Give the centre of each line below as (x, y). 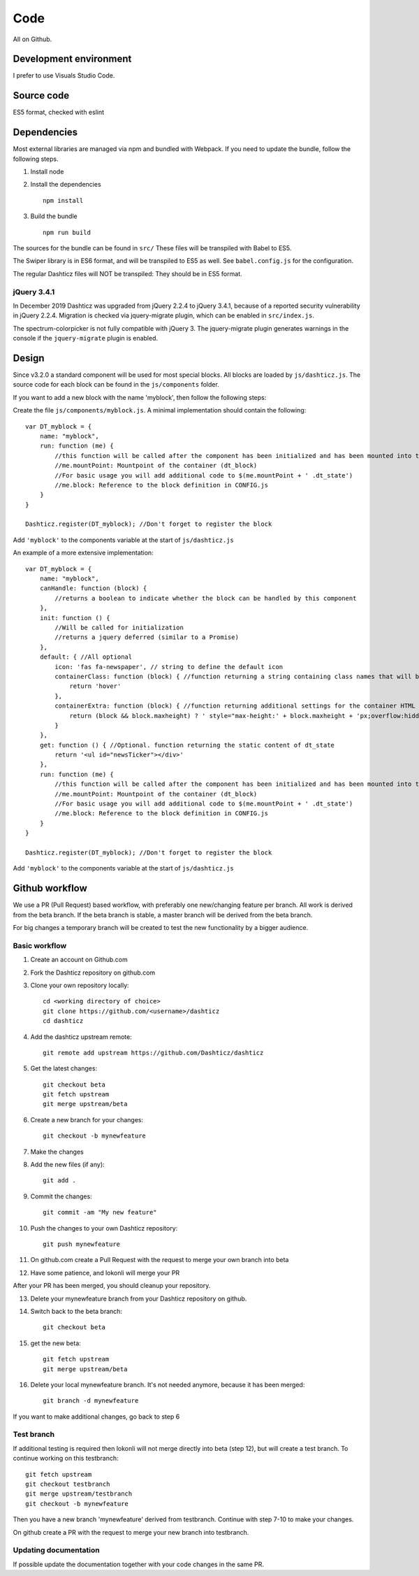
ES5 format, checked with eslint (59, 113)
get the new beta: (56, 1343)
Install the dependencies (66, 185)
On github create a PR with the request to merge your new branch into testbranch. (131, 1532)
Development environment (72, 59)
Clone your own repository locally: (80, 985)
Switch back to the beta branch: (76, 1311)
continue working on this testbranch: (66, 1459)
